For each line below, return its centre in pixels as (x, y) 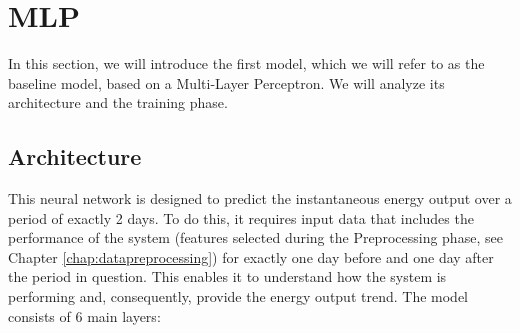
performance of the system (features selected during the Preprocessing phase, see (255, 237)
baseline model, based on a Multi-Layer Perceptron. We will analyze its (226, 82)
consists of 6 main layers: (84, 315)
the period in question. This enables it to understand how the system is (227, 276)
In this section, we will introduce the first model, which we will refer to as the (246, 63)
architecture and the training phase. (118, 102)
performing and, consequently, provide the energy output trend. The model (238, 296)
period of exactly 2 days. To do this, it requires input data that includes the (241, 217)
